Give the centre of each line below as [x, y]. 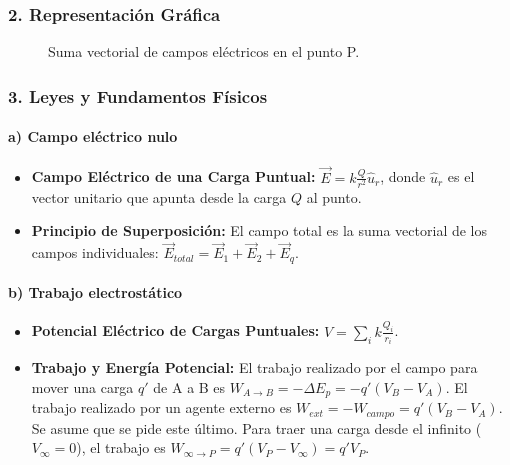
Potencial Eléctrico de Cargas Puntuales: [175, 330]
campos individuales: [95, 252]
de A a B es [189, 386]
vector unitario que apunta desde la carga [159, 196]
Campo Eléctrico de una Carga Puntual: [173, 176]
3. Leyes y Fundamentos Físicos [138, 95]
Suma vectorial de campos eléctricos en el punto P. [204, 51]
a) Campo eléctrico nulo [93, 136]
